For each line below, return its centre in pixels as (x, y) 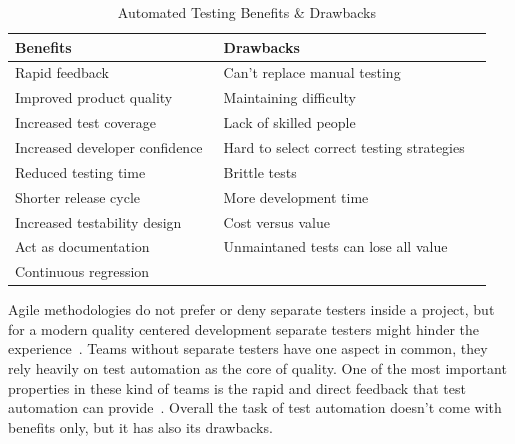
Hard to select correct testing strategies (344, 146)
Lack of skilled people (289, 122)
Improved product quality (94, 97)
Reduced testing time (80, 171)
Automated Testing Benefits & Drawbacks (246, 12)
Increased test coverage (85, 122)
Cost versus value (277, 221)
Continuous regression (82, 271)
